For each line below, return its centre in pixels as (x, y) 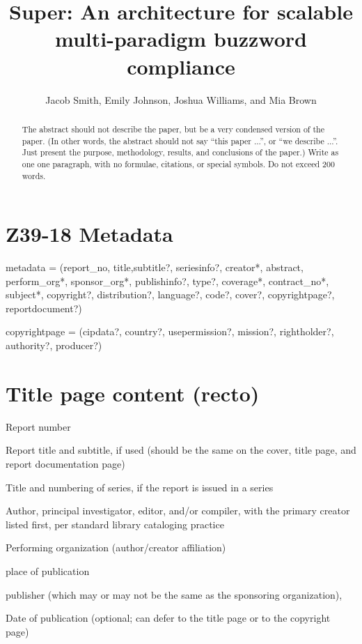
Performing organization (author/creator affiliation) (116, 547)
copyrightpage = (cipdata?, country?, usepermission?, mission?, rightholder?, (170, 331)
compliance (181, 66)
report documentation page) (65, 463)
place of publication (48, 570)
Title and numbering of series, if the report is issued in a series (140, 487)
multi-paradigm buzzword (181, 39)
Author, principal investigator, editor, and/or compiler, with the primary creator (178, 511)
